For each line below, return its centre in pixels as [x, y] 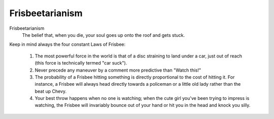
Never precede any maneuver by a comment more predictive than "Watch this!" [118, 70]
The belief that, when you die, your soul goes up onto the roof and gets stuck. [104, 35]
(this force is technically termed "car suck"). [81, 63]
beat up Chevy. [51, 91]
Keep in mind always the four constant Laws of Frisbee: [67, 44]
